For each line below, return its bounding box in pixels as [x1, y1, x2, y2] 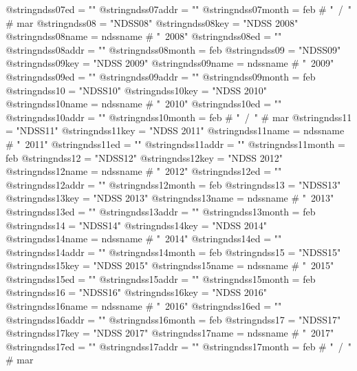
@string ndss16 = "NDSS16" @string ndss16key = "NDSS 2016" [6, 285, 268, 299]
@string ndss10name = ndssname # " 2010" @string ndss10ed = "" [6, 96, 282, 111]
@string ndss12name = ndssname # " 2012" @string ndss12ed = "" [6, 164, 282, 178]
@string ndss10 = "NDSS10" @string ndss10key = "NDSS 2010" [6, 83, 268, 97]
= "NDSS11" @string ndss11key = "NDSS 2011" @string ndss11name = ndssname [6, 123, 345, 138]
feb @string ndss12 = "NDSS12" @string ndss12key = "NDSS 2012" [6, 150, 283, 165]
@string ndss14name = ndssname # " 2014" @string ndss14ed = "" [6, 231, 282, 246]
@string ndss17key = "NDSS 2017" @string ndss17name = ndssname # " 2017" [6, 326, 334, 340]
